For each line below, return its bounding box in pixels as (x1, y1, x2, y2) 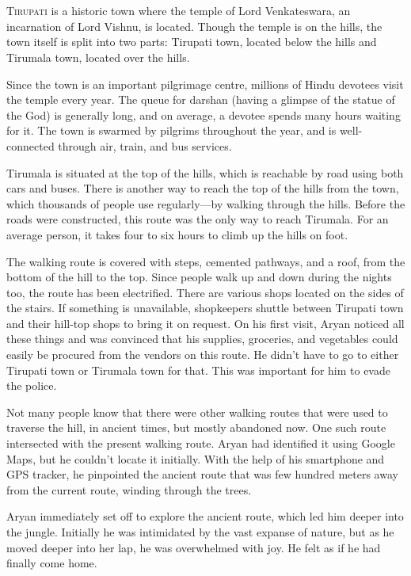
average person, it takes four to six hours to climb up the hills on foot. (6, 226, 348, 242)
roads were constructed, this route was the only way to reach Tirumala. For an (6, 211, 389, 227)
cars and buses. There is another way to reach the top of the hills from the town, (6, 180, 399, 196)
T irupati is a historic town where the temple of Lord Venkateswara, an (6, 2, 351, 19)
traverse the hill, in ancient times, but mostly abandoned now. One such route (6, 419, 386, 436)
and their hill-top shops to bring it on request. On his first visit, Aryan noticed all (6, 315, 405, 331)
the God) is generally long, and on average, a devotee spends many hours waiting (6, 106, 401, 123)
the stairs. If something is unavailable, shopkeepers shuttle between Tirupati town (6, 299, 404, 316)
